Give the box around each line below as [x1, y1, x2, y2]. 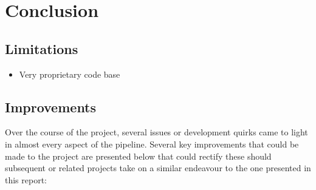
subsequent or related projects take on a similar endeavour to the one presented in [5, 161, 311, 174]
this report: [5, 173, 47, 186]
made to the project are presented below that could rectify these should [5, 149, 272, 162]
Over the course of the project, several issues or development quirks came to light [5, 126, 308, 138]
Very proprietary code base [19, 67, 120, 80]
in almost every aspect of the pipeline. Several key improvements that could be [5, 137, 299, 150]
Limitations [5, 39, 78, 58]
